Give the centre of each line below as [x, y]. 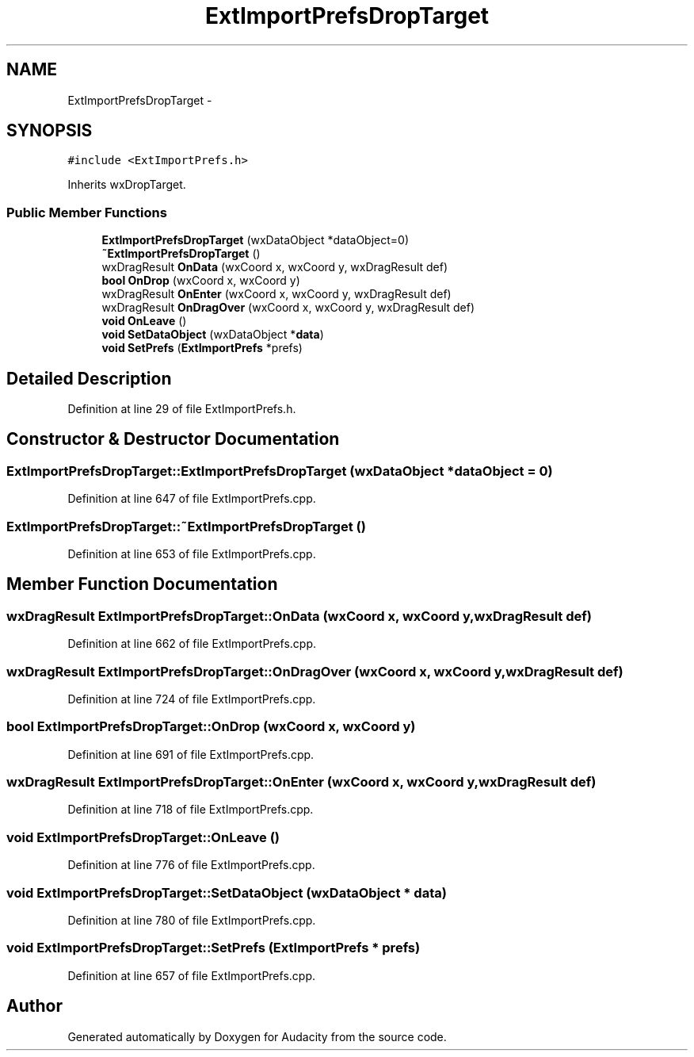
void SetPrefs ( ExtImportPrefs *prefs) [202, 348]
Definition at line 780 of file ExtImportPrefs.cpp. [192, 920]
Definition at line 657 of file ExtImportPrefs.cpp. [191, 975]
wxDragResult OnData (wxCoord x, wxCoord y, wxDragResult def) [275, 267]
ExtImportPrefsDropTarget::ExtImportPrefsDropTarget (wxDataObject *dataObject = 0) [280, 471]
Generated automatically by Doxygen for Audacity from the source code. [257, 1036]
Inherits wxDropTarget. [127, 185]
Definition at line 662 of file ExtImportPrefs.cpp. [192, 644]
